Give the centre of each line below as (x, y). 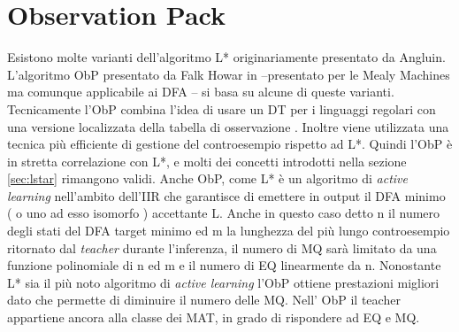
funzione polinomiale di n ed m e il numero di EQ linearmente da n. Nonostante (224, 265)
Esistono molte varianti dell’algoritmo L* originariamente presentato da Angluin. (226, 57)
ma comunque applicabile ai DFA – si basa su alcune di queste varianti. (201, 92)
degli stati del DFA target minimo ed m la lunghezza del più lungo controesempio (229, 231)
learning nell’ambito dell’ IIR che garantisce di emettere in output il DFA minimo (226, 195)
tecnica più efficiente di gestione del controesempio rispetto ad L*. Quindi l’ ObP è (230, 144)
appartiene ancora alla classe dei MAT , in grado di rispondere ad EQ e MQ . (214, 317)
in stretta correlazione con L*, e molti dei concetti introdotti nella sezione (207, 161)
